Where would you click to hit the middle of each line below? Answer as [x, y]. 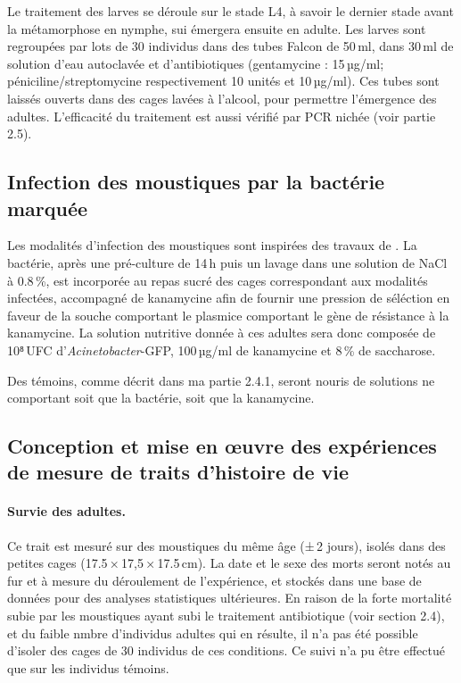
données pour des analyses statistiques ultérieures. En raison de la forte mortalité [230, 598]
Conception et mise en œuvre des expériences [222, 446]
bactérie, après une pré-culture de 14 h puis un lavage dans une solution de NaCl [227, 262]
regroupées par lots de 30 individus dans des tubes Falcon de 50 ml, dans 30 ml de [230, 46]
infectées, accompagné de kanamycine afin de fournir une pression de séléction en [229, 298]
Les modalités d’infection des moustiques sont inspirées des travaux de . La [212, 245]
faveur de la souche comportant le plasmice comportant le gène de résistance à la [228, 315]
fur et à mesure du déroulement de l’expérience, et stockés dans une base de [214, 580]
